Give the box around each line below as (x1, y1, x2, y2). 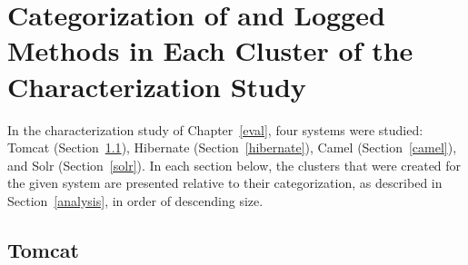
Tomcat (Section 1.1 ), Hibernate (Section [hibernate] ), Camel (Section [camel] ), (7, 138, 457, 157)
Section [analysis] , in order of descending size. (7, 191, 264, 210)
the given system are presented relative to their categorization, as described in (7, 173, 443, 192)
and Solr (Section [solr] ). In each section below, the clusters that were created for (7, 155, 462, 174)
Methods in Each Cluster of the (7, 32, 413, 69)
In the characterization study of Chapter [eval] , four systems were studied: (7, 120, 423, 139)
